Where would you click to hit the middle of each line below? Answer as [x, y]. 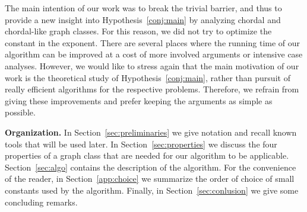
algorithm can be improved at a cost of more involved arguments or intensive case [154, 54]
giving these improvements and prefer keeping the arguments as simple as [139, 100]
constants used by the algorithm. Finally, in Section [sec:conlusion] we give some [152, 190]
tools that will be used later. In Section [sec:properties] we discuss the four [141, 144]
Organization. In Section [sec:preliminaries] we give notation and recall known [151, 132]
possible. [20, 112]
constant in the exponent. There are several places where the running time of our [153, 42]
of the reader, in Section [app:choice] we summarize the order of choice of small [150, 179]
